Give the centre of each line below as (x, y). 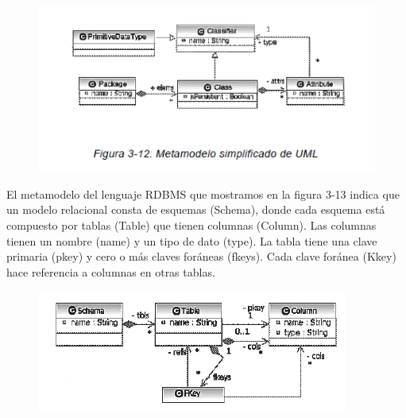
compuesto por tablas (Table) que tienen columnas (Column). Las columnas (191, 224)
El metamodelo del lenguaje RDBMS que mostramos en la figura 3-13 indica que (203, 194)
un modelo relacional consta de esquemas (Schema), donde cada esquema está (196, 209)
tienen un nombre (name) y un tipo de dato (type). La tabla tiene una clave (192, 240)
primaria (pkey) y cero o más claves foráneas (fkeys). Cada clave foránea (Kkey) (201, 256)
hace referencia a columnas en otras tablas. (111, 271)
